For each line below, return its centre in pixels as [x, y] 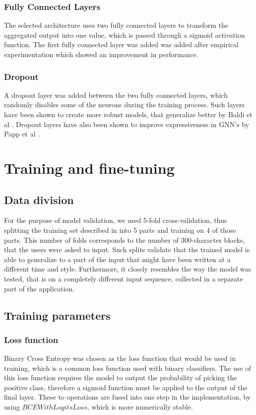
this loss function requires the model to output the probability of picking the [121, 378]
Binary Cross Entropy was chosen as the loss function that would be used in [120, 358]
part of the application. [39, 288]
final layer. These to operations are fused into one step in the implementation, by [128, 397]
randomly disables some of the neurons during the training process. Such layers [124, 104]
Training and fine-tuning [89, 168]
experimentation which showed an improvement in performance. [101, 54]
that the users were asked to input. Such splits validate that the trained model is [127, 249]
